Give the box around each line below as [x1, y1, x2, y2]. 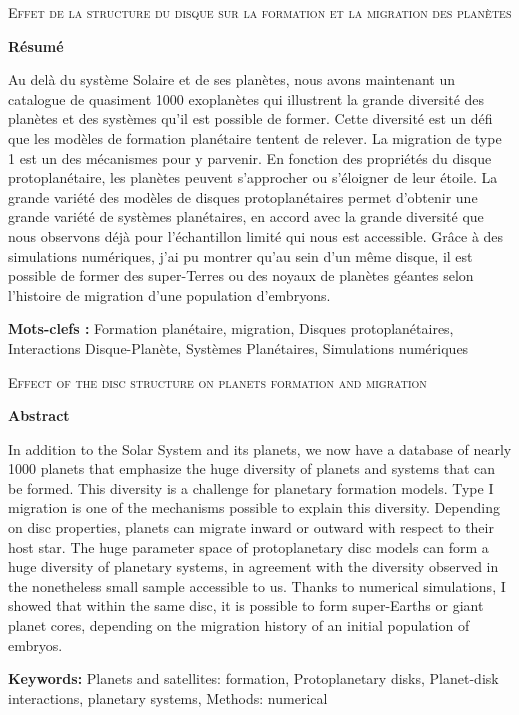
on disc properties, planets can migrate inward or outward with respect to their [8, 517, 494, 538]
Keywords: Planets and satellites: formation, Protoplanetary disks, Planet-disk [8, 668, 499, 689]
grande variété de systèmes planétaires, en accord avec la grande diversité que [8, 206, 484, 227]
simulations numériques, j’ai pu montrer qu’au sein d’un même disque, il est [8, 245, 473, 266]
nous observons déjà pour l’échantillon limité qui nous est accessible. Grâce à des [8, 225, 504, 246]
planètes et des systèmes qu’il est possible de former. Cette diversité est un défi [8, 108, 493, 129]
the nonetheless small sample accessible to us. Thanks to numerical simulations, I [8, 575, 506, 596]
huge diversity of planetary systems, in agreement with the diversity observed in [8, 556, 499, 577]
